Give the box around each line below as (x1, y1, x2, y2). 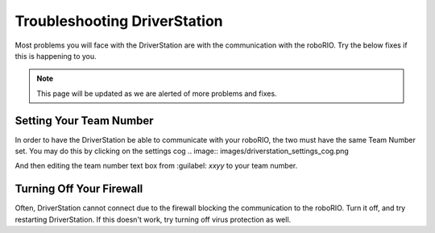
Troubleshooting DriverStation (14, 12, 223, 30)
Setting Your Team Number (14, 114, 154, 127)
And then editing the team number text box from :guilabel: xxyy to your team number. (14, 161, 298, 171)
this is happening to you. (14, 51, 97, 60)
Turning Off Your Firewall (14, 182, 143, 196)
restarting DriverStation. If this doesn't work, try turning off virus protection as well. (14, 214, 292, 224)
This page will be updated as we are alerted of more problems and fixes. (36, 89, 277, 98)
